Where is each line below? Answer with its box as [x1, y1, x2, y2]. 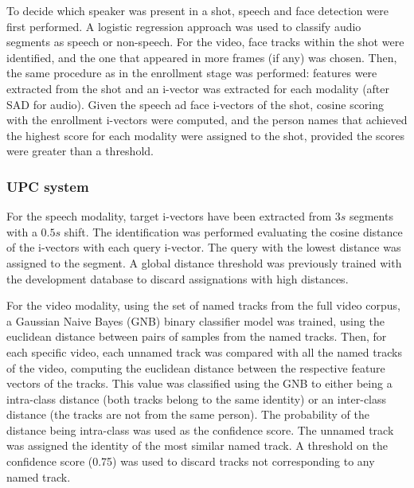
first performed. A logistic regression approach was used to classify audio [6, 18, 361, 34]
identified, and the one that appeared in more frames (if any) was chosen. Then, [6, 49, 397, 65]
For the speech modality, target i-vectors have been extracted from [6, 208, 332, 224]
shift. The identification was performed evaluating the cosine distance [64, 223, 403, 240]
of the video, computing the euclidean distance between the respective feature [6, 359, 385, 376]
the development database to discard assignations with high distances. [6, 270, 349, 287]
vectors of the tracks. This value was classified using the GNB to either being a [6, 375, 393, 392]
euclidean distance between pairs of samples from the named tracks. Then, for [6, 328, 387, 345]
